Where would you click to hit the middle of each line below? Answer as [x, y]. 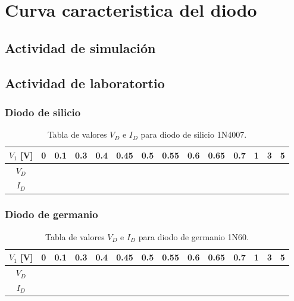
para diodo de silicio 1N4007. [194, 134]
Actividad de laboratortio [85, 83]
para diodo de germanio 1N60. [193, 236]
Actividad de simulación [80, 47]
